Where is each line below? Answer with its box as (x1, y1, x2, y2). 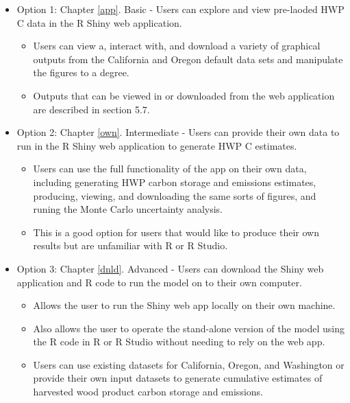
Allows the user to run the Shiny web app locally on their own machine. (33, 298, 336, 312)
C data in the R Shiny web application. (16, 15, 182, 30)
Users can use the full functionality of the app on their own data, (33, 161, 307, 176)
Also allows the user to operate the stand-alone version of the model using (33, 321, 345, 335)
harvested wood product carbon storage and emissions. (33, 384, 263, 399)
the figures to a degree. (33, 65, 129, 80)
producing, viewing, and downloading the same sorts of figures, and (33, 188, 316, 203)
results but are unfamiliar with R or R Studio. (33, 238, 228, 253)
